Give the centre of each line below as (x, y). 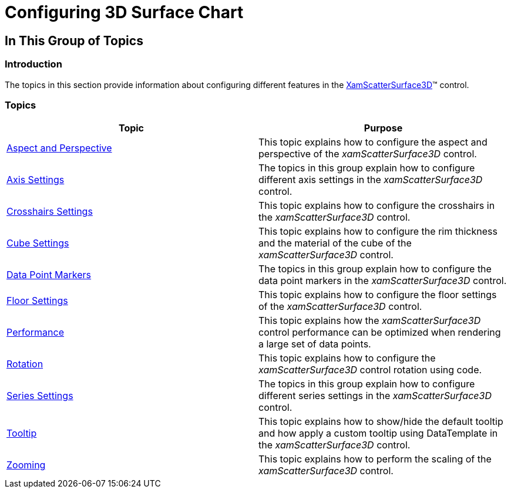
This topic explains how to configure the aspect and (373, 142)
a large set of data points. (315, 344)
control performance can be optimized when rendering (380, 332)
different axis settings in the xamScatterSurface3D (371, 180)
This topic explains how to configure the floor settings (378, 295)
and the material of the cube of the (335, 243)
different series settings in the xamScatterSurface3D (375, 396)
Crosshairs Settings (50, 212)
